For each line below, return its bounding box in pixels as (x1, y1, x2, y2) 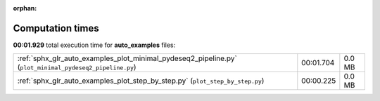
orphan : (13, 4, 37, 12)
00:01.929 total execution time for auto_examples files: (13, 41, 176, 49)
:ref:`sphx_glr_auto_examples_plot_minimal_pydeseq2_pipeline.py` (17, 53, 237, 63)
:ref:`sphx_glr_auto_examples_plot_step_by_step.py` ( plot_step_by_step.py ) (17, 76, 265, 86)
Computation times (13, 22, 99, 34)
